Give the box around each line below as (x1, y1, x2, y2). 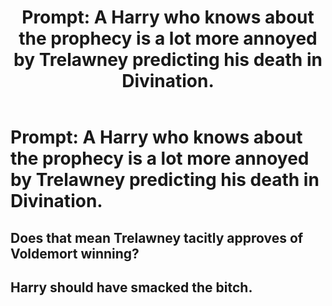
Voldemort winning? (10, 245, 140, 262)
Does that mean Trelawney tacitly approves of (10, 229, 304, 246)
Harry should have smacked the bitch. (10, 279, 253, 296)
